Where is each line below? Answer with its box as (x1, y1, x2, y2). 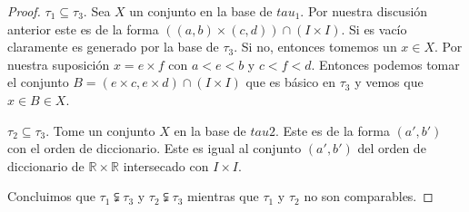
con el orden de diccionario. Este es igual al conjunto (7, 139, 302, 158)
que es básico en (245, 72, 335, 92)
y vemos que (354, 72, 424, 92)
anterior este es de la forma (7, 19, 159, 38)
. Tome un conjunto (45, 120, 155, 140)
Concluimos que (7, 187, 95, 206)
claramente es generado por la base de (7, 37, 219, 56)
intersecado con (123, 156, 209, 175)
